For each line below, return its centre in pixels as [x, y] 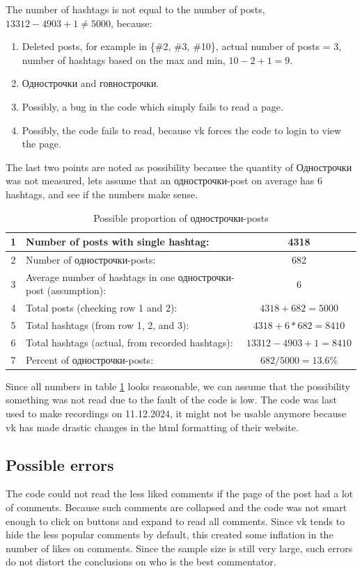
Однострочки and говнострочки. [90, 83]
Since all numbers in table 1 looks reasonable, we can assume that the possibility [178, 386]
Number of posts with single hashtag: [118, 242]
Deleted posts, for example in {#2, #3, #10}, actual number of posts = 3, [182, 46]
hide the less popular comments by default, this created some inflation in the [170, 534]
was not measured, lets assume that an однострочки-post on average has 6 [164, 180]
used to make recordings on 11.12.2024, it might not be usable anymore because [176, 413]
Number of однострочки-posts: [91, 259]
